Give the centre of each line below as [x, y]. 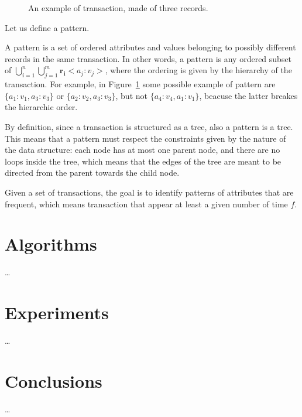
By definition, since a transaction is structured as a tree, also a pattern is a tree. [149, 126]
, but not [131, 95]
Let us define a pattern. [47, 27]
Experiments [57, 312]
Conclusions [54, 380]
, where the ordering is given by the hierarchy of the [198, 70]
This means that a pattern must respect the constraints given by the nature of [145, 138]
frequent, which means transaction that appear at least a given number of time [146, 204]
